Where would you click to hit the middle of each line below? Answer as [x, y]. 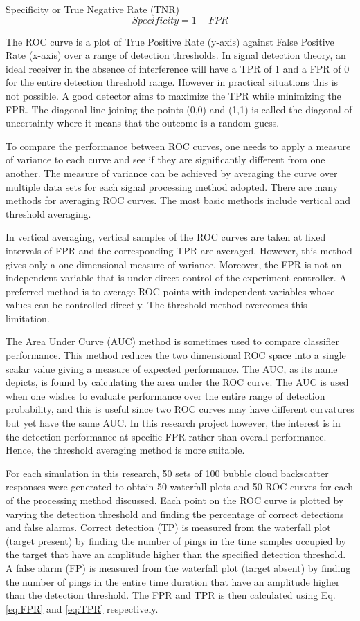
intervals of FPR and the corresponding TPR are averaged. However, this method [179, 250]
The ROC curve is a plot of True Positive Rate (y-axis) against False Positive [170, 41]
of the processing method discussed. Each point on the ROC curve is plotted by [175, 500]
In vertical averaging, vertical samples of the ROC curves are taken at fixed [166, 237]
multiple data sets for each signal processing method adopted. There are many [172, 186]
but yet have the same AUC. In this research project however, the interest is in [173, 423]
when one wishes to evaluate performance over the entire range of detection [165, 395]
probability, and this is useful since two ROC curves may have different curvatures [180, 409]
